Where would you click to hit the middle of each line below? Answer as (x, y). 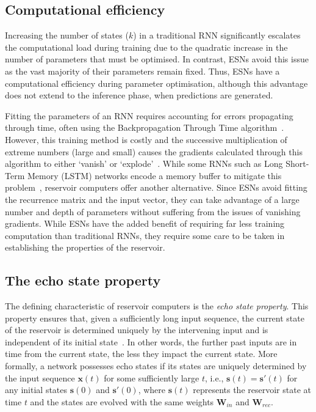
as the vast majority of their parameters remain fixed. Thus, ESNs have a (142, 71)
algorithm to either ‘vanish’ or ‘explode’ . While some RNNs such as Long (144, 164)
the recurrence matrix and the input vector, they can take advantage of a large (152, 199)
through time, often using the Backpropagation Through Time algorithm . (145, 127)
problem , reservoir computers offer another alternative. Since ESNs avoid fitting (156, 187)
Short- (297, 164)
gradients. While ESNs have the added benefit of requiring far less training (145, 223)
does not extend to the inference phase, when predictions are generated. (139, 95)
